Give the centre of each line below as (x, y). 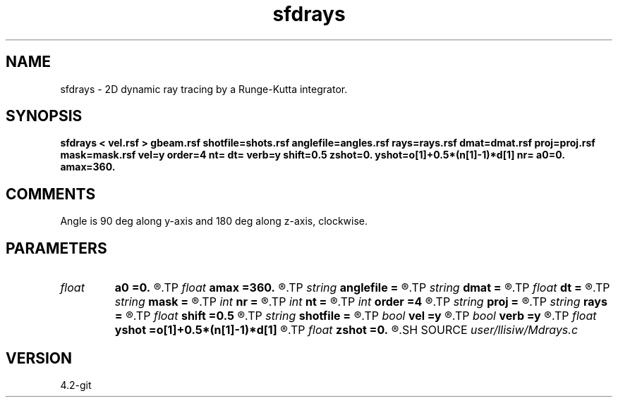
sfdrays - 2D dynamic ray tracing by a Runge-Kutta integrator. (204, 89)
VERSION (39, 358)
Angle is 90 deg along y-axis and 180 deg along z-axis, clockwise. (214, 221)
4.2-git (76, 385)
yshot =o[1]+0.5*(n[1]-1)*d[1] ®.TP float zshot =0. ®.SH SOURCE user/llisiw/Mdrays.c (346, 330)
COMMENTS (51, 194)
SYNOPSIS (44, 116)
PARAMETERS (56, 248)
